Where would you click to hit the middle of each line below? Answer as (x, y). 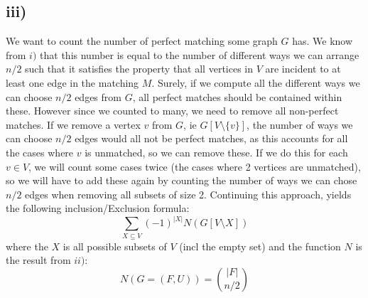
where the (27, 246)
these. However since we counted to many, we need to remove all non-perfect (172, 111)
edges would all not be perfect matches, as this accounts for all (211, 138)
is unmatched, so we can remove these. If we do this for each (216, 152)
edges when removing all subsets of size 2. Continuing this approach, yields (188, 194)
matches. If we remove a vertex (73, 124)
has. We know (323, 41)
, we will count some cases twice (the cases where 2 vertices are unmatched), (195, 166)
